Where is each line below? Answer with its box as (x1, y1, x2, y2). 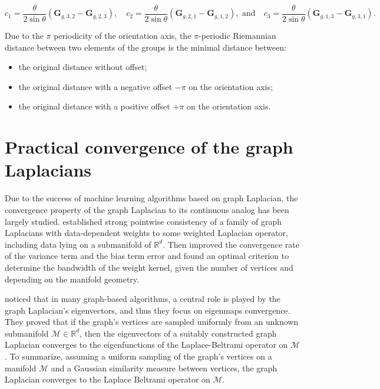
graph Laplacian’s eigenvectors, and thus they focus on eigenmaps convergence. (5, 304, 290, 316)
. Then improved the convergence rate (163, 238, 300, 250)
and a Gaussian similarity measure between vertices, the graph (51, 361, 277, 374)
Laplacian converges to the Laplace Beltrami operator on (5, 373, 210, 385)
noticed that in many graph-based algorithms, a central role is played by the (5, 292, 280, 305)
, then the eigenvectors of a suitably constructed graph (80, 327, 277, 339)
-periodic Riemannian (199, 29, 276, 42)
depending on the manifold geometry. (5, 272, 139, 285)
